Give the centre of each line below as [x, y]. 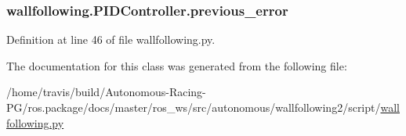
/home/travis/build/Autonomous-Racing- [106, 92]
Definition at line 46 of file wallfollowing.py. [111, 39]
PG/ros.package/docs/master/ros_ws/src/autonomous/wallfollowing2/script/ [194, 107]
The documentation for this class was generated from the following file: [177, 65]
